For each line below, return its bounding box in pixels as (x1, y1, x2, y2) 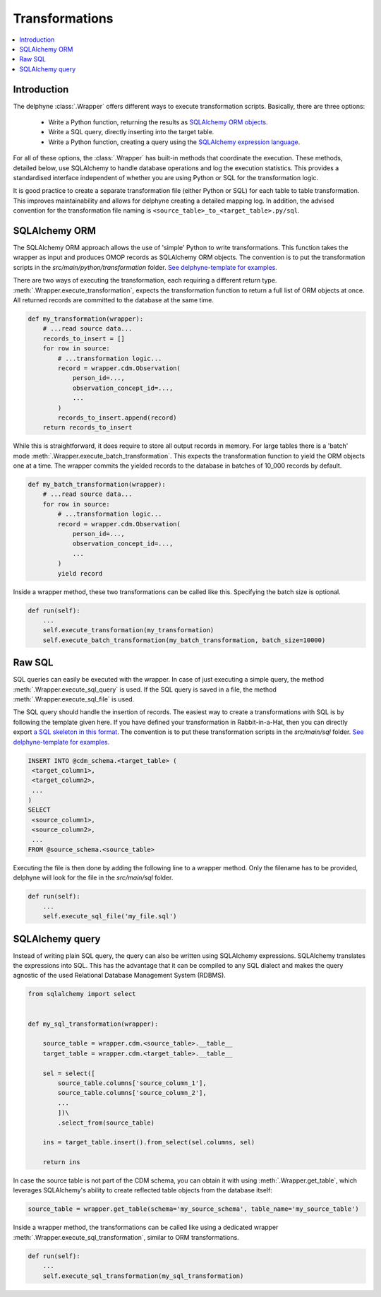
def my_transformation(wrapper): (28, 314, 144, 323)
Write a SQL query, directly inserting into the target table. (48, 128, 214, 136)
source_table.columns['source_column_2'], (57, 1089, 207, 1097)
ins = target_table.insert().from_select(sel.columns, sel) (42, 1138, 255, 1147)
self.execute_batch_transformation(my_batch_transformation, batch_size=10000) (42, 636, 326, 644)
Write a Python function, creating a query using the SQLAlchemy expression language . (48, 138, 301, 146)
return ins (42, 1159, 80, 1166)
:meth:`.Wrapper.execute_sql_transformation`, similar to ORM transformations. (13, 1233, 239, 1241)
